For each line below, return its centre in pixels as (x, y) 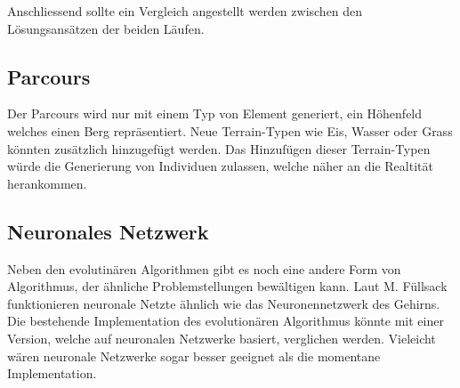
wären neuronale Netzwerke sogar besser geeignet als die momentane (194, 356)
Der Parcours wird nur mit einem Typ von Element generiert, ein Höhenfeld (215, 113)
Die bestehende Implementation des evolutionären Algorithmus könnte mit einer (226, 321)
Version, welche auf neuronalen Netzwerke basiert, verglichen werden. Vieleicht (222, 338)
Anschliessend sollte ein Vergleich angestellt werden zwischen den (185, 11)
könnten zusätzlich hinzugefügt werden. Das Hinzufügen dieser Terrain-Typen (219, 148)
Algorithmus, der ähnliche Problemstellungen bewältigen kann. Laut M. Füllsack (227, 286)
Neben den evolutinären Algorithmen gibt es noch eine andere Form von (204, 268)
